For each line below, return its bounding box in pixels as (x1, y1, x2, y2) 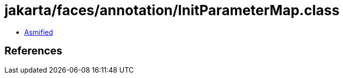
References (4, 45, 62, 57)
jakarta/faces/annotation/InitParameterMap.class (4, 2, 340, 19)
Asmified (24, 27, 53, 36)
